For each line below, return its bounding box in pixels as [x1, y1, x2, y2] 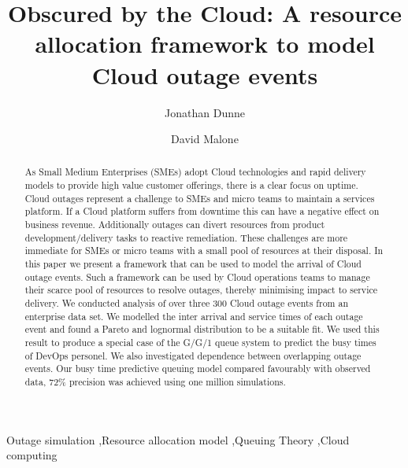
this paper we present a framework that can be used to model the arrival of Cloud [24, 257, 362, 271]
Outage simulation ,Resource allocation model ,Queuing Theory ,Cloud [6, 431, 350, 448]
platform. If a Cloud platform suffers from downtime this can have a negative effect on [24, 205, 380, 218]
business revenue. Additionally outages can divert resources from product [24, 218, 325, 231]
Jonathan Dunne [165, 104, 245, 120]
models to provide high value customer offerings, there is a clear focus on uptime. [24, 179, 358, 192]
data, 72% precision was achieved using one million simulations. [24, 374, 286, 388]
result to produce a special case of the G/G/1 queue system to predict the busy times [24, 336, 376, 349]
